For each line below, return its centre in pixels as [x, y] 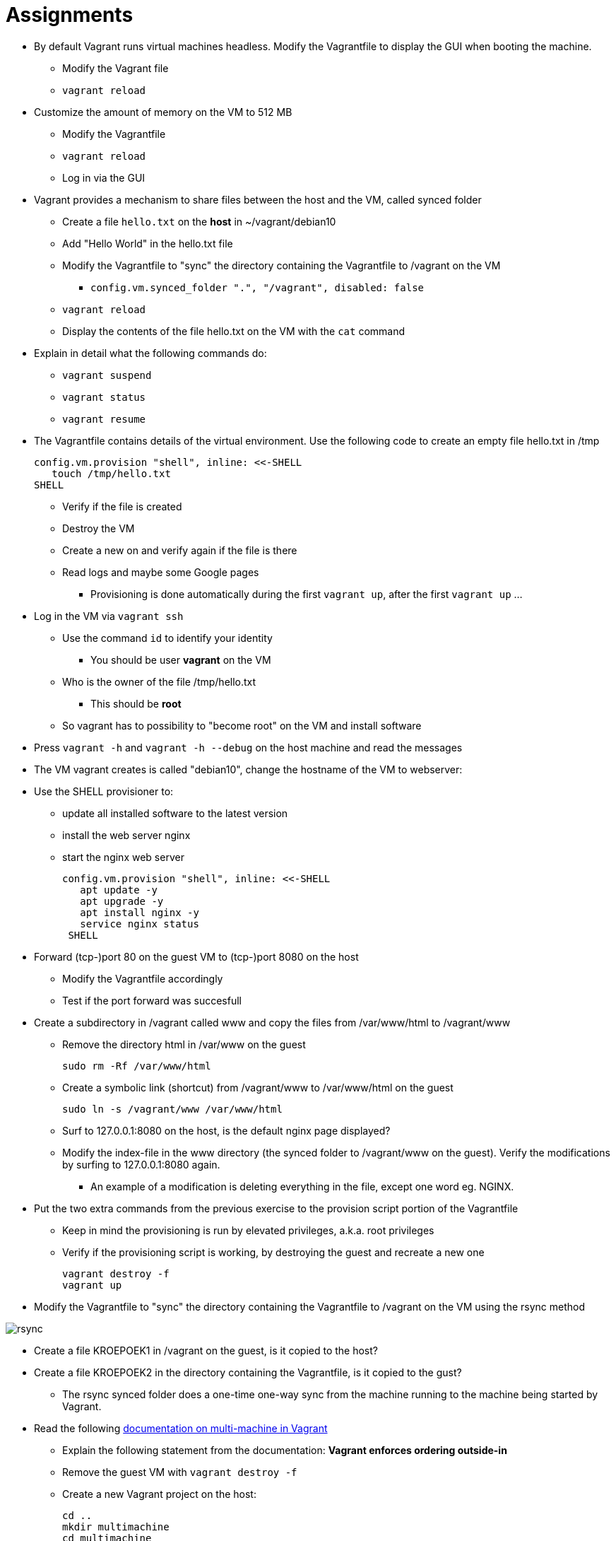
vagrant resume [104, 419]
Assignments [70, 15]
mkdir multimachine [116, 1527]
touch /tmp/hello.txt [111, 473]
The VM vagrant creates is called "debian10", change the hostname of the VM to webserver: [248, 769]
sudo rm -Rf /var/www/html [137, 1066]
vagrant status [104, 397]
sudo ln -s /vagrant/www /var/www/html [172, 1109]
